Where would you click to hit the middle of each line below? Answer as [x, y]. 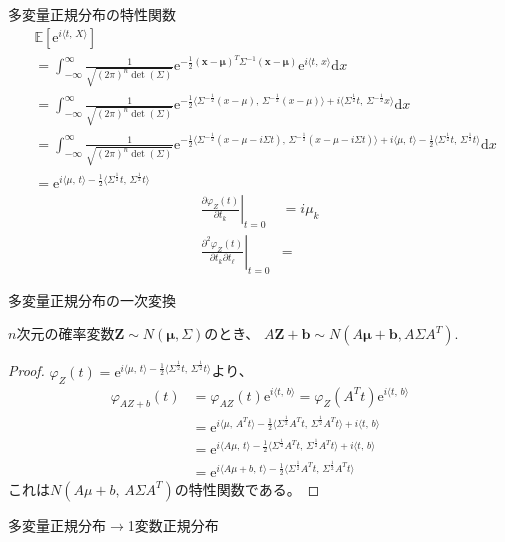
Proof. [26, 370]
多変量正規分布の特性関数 [92, 14]
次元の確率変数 [65, 333]
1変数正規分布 [173, 524]
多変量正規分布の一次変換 [92, 299]
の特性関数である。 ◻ [247, 488]
